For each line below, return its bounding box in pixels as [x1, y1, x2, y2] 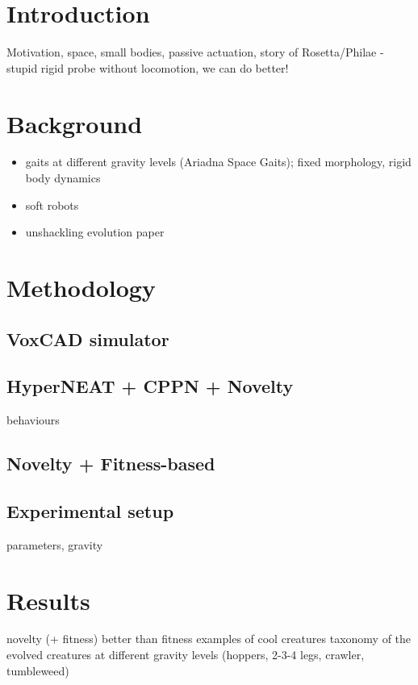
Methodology [6, 271, 156, 303]
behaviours [6, 411, 60, 428]
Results [6, 583, 90, 616]
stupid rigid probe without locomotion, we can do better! [6, 59, 289, 76]
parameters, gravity [6, 536, 103, 553]
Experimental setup [6, 498, 174, 523]
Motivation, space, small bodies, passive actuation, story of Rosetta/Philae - [6, 44, 384, 61]
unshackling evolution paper [25, 223, 165, 240]
